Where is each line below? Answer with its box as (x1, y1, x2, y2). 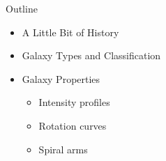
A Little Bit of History (22, 24, 119, 39)
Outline (6, 1, 38, 15)
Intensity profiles (38, 95, 110, 109)
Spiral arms (38, 141, 88, 156)
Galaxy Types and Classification (22, 48, 161, 63)
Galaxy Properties (22, 71, 100, 86)
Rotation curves (38, 118, 107, 132)
